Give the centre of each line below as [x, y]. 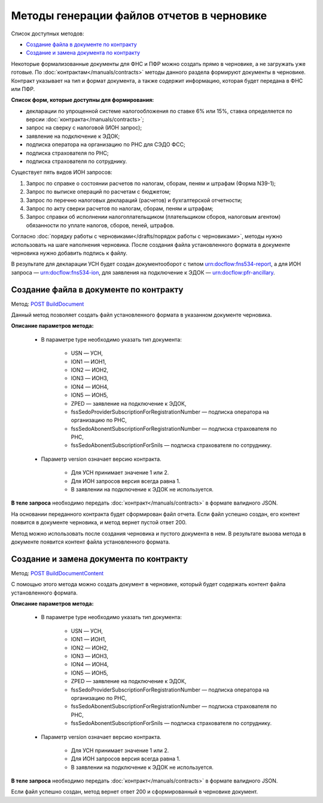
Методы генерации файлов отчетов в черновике [139, 16]
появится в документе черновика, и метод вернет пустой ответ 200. [99, 523]
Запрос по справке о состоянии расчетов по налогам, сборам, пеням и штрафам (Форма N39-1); [151, 183]
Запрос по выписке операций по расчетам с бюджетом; [98, 192]
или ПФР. [23, 89]
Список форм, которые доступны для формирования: [83, 100]
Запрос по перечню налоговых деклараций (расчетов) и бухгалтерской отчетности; [134, 200]
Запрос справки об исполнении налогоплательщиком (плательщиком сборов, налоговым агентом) [153, 217]
